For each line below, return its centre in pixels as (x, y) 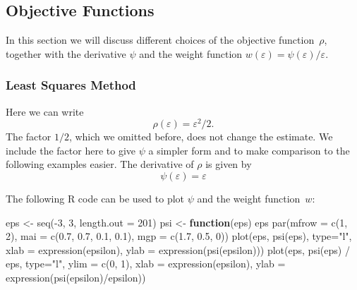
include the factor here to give (71, 150)
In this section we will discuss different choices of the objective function (160, 40)
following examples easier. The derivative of (100, 164)
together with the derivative (66, 53)
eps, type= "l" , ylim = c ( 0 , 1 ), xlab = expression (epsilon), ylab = (146, 264)
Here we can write (45, 111)
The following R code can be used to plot (95, 199)
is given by (229, 164)
